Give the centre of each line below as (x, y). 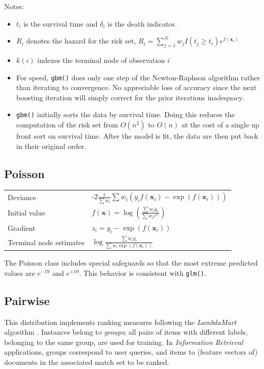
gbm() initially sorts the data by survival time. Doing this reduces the (125, 114)
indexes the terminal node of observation (101, 60)
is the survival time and (60, 23)
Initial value (27, 213)
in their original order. (51, 146)
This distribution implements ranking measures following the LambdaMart (120, 322)
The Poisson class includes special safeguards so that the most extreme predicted (131, 263)
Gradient (22, 227)
